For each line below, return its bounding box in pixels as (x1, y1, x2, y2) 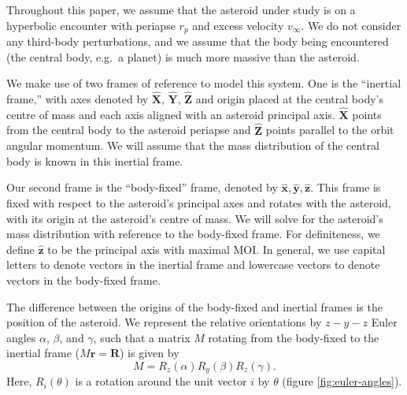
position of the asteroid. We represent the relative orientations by (6, 314, 322, 330)
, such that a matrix (93, 329, 191, 345)
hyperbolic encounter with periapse (6, 17, 176, 33)
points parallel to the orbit (265, 121, 394, 138)
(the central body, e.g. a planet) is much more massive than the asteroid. (6, 48, 360, 65)
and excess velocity (192, 17, 284, 33)
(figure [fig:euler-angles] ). (282, 373, 402, 389)
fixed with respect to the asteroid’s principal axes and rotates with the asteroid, (6, 195, 391, 211)
